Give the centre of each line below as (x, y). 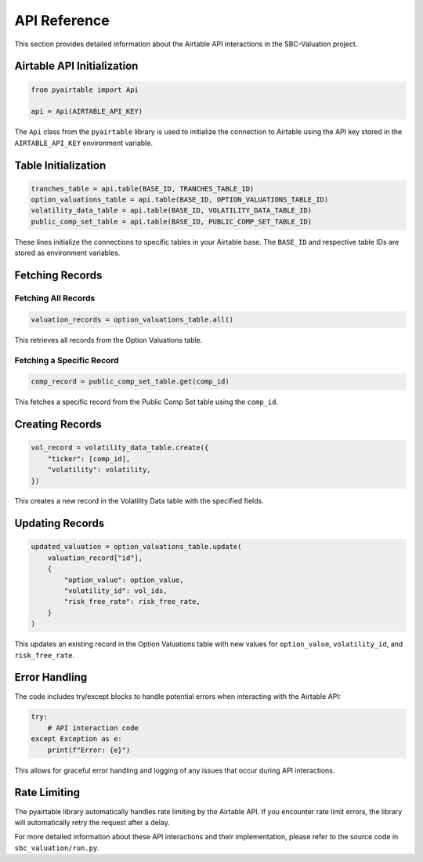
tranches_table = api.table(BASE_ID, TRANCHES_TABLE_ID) (143, 189)
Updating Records (60, 524)
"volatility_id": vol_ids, (116, 591)
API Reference (62, 20)
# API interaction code (93, 728)
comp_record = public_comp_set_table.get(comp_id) (130, 382)
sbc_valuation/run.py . (57, 848)
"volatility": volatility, (99, 470)
